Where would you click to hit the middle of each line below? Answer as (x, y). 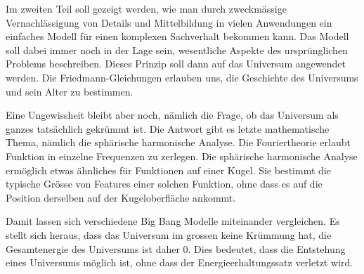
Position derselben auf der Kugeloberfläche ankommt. (121, 197)
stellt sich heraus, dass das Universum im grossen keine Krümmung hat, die (169, 234)
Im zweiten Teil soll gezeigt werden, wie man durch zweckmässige (146, 8)
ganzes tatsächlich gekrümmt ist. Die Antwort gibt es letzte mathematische (168, 128)
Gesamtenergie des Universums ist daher (93, 248)
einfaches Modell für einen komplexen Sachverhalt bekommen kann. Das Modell (177, 36)
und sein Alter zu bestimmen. (70, 91)
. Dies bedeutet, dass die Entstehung (267, 248)
